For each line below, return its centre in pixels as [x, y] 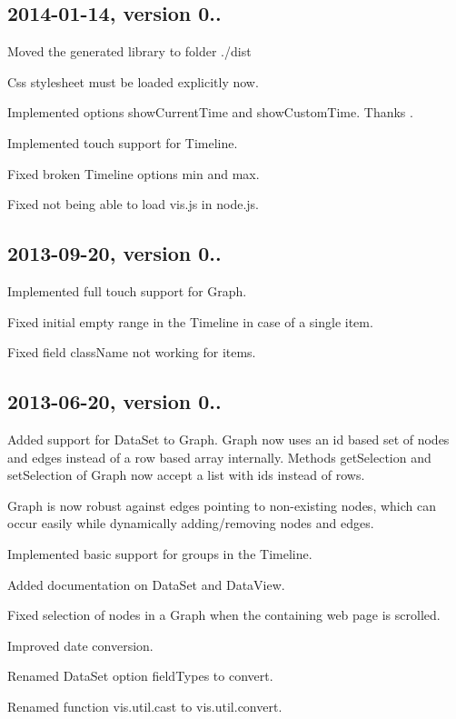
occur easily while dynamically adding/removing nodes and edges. [191, 523]
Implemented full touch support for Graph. [127, 290]
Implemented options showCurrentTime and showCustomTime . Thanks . [210, 112]
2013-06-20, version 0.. [114, 401]
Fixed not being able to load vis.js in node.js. [133, 204]
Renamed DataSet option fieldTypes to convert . [140, 676]
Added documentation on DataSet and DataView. [146, 584]
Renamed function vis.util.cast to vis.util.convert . [145, 706]
